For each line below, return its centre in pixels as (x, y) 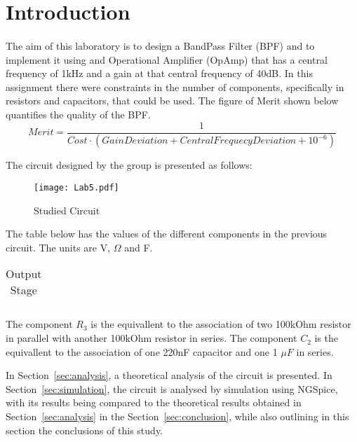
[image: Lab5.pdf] (76, 188)
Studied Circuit (67, 210)
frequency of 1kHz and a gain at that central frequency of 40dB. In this (159, 73)
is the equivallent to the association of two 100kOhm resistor (221, 324)
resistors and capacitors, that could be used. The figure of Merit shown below (172, 101)
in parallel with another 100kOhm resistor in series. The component (151, 338)
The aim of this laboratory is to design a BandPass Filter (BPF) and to (160, 45)
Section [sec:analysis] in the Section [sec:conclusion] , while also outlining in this (177, 416)
